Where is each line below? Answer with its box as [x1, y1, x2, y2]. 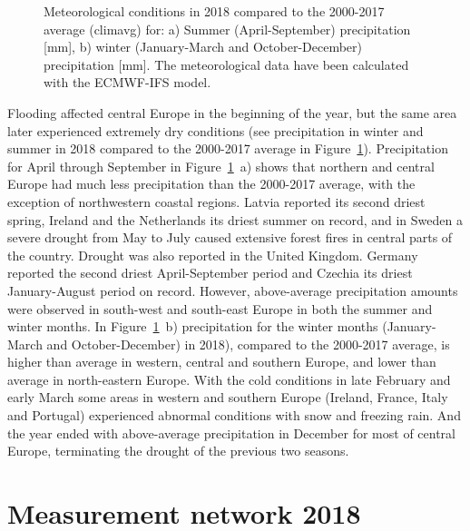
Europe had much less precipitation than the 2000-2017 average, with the [7, 174, 416, 193]
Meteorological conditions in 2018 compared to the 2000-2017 [44, 2, 385, 20]
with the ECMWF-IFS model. [44, 73, 211, 92]
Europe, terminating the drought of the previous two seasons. [7, 441, 349, 460]
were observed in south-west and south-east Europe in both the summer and [7, 299, 433, 318]
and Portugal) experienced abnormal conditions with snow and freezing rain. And [7, 406, 461, 425]
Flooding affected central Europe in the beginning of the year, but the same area [7, 103, 457, 122]
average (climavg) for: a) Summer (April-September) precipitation [44, 19, 411, 38]
